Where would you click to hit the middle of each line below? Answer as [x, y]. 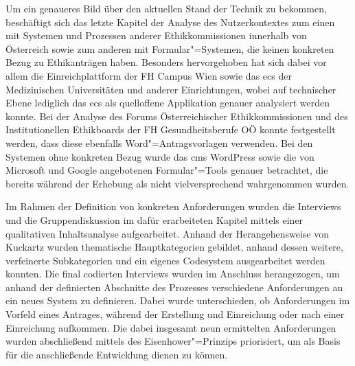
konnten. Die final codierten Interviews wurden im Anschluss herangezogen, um [173, 274]
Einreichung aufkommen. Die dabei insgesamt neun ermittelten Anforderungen [171, 327]
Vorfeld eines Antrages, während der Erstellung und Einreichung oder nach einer [175, 314]
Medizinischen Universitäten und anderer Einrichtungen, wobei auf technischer [171, 89]
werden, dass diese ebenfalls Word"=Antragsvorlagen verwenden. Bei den [159, 142]
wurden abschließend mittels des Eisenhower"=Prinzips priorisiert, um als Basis [173, 341]
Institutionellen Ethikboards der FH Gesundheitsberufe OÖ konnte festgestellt [171, 129]
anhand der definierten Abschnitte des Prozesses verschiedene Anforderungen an [174, 287]
